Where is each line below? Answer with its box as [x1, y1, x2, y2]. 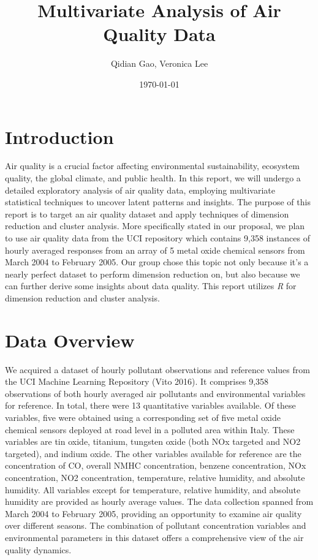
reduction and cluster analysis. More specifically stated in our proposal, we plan [5, 219, 305, 232]
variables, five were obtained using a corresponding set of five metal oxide [5, 411, 281, 424]
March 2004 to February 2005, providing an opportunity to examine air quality [5, 507, 302, 520]
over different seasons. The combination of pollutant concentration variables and [5, 519, 306, 532]
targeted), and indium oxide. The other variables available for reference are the [5, 447, 301, 460]
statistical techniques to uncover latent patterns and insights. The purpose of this [5, 195, 311, 208]
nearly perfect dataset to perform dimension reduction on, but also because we [5, 267, 300, 280]
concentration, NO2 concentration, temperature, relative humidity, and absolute [5, 471, 305, 484]
